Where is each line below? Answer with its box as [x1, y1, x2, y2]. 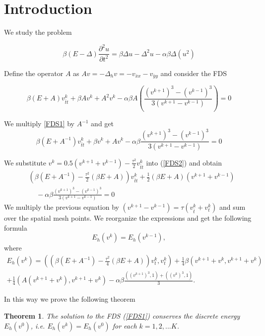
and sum [219, 202, 246, 212]
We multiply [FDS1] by [4, 118, 74, 129]
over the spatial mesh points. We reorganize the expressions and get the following [4, 213, 252, 223]
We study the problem [4, 27, 72, 37]
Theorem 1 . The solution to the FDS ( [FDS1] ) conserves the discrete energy [4, 310, 240, 321]
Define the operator [4, 68, 64, 78]
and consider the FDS [160, 68, 227, 78]
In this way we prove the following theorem [4, 294, 135, 304]
